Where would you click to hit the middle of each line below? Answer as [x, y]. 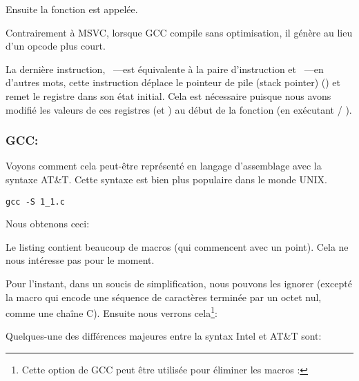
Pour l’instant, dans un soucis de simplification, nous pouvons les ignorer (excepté [179, 283]
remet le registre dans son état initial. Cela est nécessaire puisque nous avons [168, 95]
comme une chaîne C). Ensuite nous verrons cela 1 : [111, 312]
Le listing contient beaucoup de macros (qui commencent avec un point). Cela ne [177, 246]
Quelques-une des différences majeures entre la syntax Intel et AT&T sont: [164, 336]
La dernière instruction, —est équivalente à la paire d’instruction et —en [165, 69]
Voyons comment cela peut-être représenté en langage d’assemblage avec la [164, 166]
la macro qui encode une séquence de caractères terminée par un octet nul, [164, 297]
